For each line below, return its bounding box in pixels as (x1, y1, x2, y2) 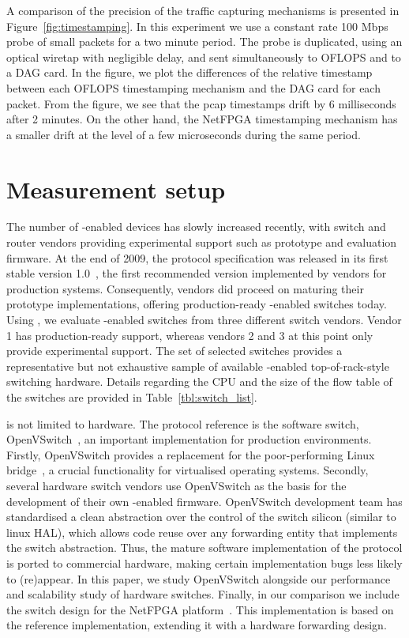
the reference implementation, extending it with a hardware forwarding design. (6, 617, 387, 633)
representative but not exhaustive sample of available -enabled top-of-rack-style (6, 357, 389, 374)
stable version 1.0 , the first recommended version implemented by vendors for (6, 265, 387, 281)
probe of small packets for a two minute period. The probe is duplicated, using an (6, 33, 403, 50)
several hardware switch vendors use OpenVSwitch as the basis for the (6, 477, 347, 493)
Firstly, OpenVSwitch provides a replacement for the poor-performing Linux (6, 446, 375, 462)
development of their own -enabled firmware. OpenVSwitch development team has (6, 493, 403, 509)
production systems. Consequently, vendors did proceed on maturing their (6, 280, 364, 296)
